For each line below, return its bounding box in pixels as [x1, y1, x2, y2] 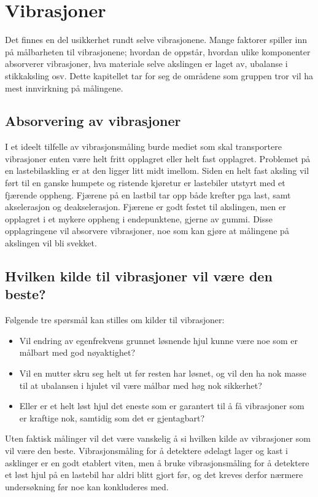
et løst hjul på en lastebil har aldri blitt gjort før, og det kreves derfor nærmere [5, 468, 303, 481]
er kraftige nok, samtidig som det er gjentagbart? [19, 411, 205, 424]
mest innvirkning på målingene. [5, 81, 123, 94]
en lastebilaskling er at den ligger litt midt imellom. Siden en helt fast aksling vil [5, 164, 309, 177]
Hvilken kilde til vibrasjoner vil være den [5, 267, 273, 286]
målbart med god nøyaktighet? [19, 346, 136, 359]
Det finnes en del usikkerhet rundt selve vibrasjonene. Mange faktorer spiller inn [5, 33, 308, 46]
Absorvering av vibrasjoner [5, 111, 181, 130]
